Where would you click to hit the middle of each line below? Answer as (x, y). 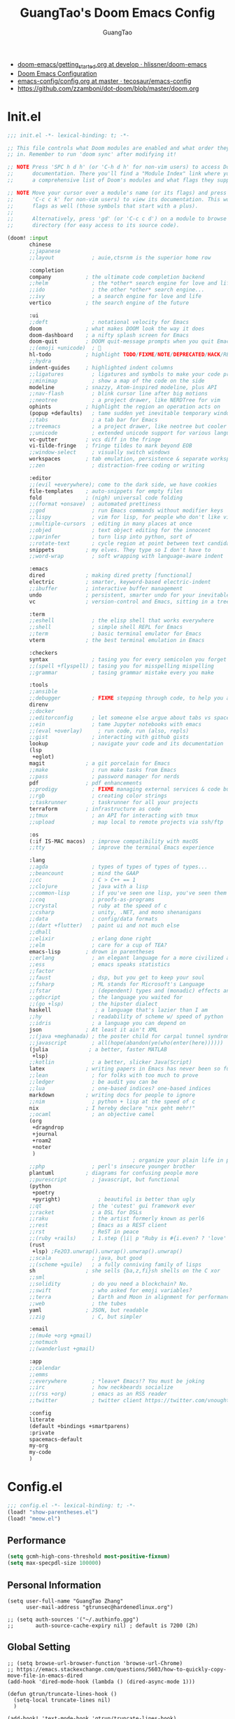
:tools (39, 685)
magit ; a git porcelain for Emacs (100, 763)
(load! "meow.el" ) (34, 1518)
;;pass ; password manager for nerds (104, 776)
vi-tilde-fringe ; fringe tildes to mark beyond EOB (111, 446)
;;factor (42, 971)
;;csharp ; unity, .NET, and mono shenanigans (115, 913)
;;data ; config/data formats (93, 919)
